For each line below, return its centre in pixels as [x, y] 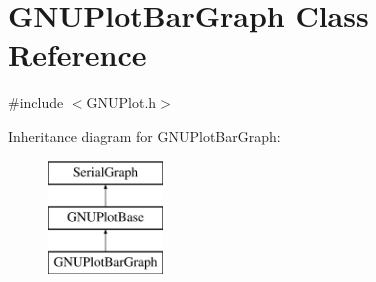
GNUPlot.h [121, 102]
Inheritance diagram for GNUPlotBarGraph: [144, 135]
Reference [77, 54]
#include [36, 102]
